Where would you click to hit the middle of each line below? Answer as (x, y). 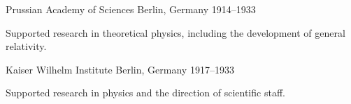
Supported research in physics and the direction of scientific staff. (145, 93)
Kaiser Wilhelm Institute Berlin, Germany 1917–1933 (120, 69)
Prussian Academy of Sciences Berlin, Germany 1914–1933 (131, 9)
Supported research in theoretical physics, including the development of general (175, 32)
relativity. (26, 46)
